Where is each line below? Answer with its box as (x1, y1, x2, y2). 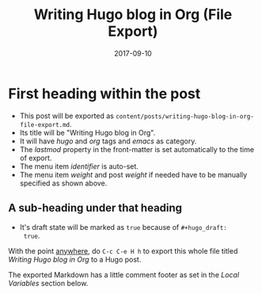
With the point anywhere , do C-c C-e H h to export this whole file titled (8, 246, 238, 255)
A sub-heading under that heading (8, 201, 183, 215)
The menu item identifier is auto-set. (19, 161, 139, 171)
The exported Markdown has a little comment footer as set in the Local (8, 269, 240, 279)
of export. (19, 153, 52, 162)
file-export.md (19, 120, 70, 128)
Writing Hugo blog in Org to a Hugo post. (8, 254, 142, 264)
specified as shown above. (19, 178, 108, 188)
